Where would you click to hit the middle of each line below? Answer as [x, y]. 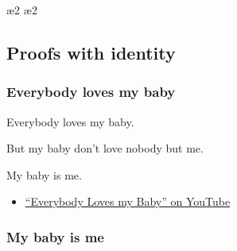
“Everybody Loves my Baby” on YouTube [128, 201]
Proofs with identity [91, 52]
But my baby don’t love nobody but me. [105, 148]
